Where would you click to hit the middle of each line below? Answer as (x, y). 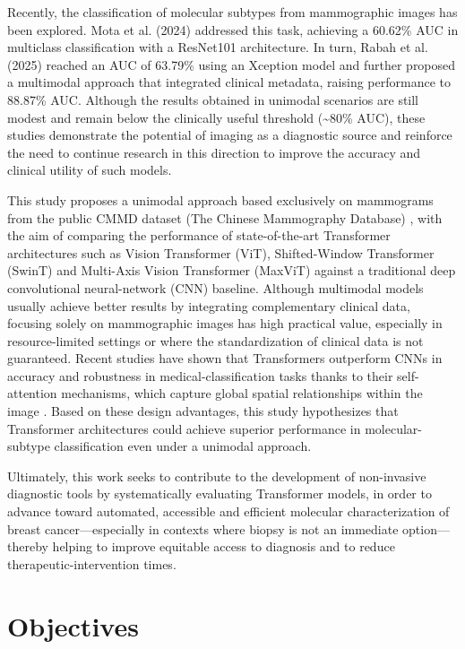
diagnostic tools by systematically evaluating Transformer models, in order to (220, 493)
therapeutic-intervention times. (92, 563)
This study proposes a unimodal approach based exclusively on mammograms (220, 199)
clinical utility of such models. (90, 170)
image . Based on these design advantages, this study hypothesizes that (203, 411)
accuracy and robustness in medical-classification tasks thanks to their (200, 375)
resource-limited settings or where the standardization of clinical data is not (215, 340)
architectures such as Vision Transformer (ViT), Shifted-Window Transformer (221, 252)
